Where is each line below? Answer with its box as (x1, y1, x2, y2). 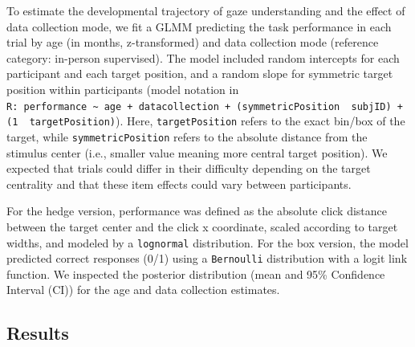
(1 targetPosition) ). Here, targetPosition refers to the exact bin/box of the (6, 112, 405, 129)
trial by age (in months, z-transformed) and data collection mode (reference (6, 34, 379, 51)
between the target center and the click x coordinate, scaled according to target (6, 218, 398, 235)
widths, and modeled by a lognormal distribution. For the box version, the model (6, 234, 409, 251)
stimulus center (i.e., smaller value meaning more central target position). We (6, 144, 388, 161)
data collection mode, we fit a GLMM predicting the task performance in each (6, 18, 392, 35)
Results (6, 320, 69, 345)
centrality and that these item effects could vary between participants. (6, 175, 352, 192)
